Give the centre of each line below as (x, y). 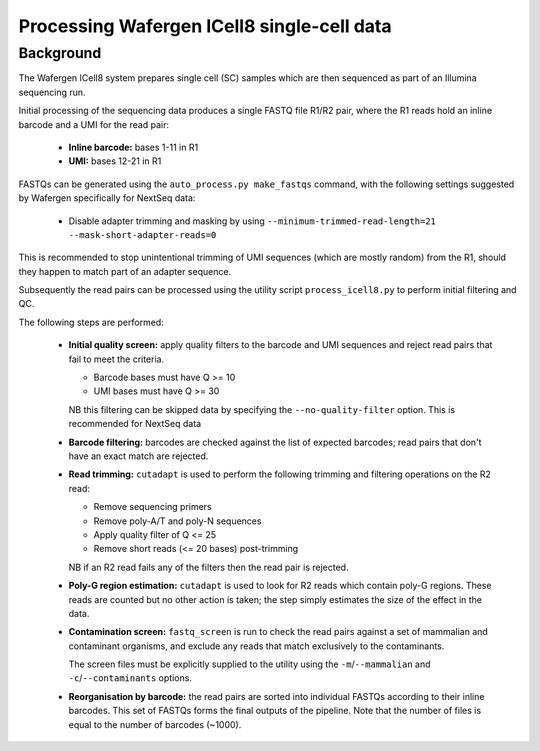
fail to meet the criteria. (116, 359)
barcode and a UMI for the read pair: (94, 124)
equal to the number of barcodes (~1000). (155, 724)
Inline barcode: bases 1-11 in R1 (133, 147)
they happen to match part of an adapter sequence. (125, 271)
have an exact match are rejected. (138, 456)
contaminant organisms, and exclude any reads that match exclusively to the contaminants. (256, 646)
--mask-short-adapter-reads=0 (142, 234)
